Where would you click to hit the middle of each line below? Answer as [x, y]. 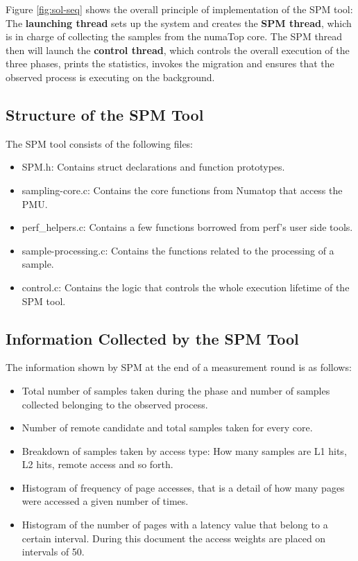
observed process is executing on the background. [110, 77]
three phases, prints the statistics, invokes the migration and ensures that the [170, 63]
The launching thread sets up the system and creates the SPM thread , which [179, 23]
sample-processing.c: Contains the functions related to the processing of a [178, 250]
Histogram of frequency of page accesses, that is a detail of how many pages [183, 487]
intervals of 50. [53, 552]
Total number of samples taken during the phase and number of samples [176, 390]
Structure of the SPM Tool [105, 114]
